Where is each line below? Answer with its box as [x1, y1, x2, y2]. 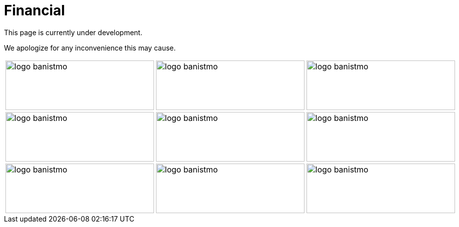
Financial [4, 2, 65, 19]
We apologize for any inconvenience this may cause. [4, 43, 176, 52]
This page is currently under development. [4, 28, 143, 37]
